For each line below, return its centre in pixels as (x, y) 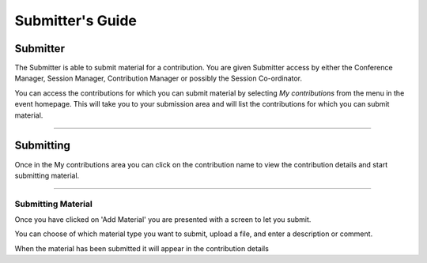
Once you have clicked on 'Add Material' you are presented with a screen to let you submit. (163, 220)
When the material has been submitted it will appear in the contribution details (142, 248)
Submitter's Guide (76, 21)
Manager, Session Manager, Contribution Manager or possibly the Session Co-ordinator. (159, 78)
